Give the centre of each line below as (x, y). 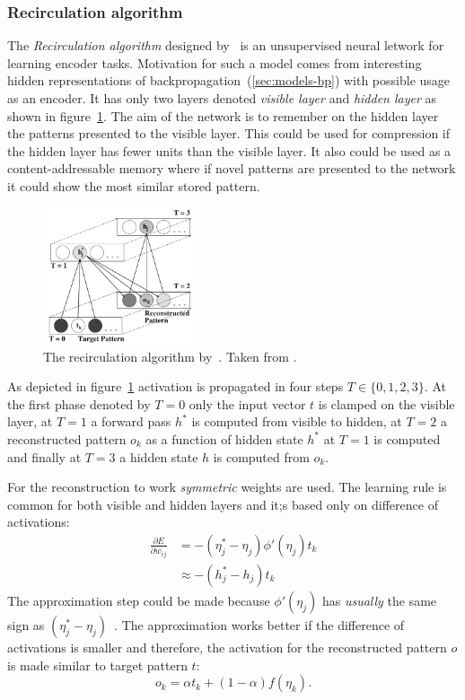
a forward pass (131, 421)
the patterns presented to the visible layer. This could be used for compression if (229, 133)
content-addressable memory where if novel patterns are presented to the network (232, 168)
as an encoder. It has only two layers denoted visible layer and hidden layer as (222, 98)
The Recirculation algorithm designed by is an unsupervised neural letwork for (226, 45)
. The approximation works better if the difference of (259, 624)
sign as (26, 624)
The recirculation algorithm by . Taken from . (170, 356)
